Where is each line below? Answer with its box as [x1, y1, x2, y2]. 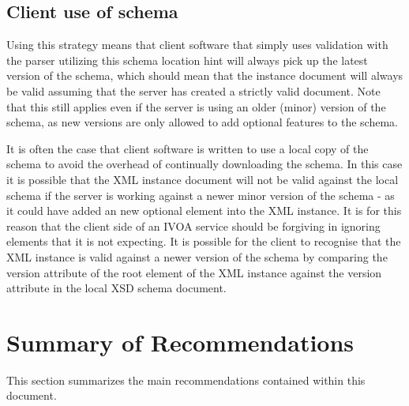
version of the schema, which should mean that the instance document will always [6, 67, 403, 84]
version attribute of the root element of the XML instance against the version [6, 264, 382, 280]
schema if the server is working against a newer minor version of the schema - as [6, 186, 395, 203]
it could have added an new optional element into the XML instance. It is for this [6, 202, 402, 219]
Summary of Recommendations [6, 325, 355, 358]
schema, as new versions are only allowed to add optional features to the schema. [6, 114, 398, 130]
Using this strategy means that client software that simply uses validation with [6, 36, 388, 53]
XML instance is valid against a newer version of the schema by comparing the [6, 248, 388, 265]
